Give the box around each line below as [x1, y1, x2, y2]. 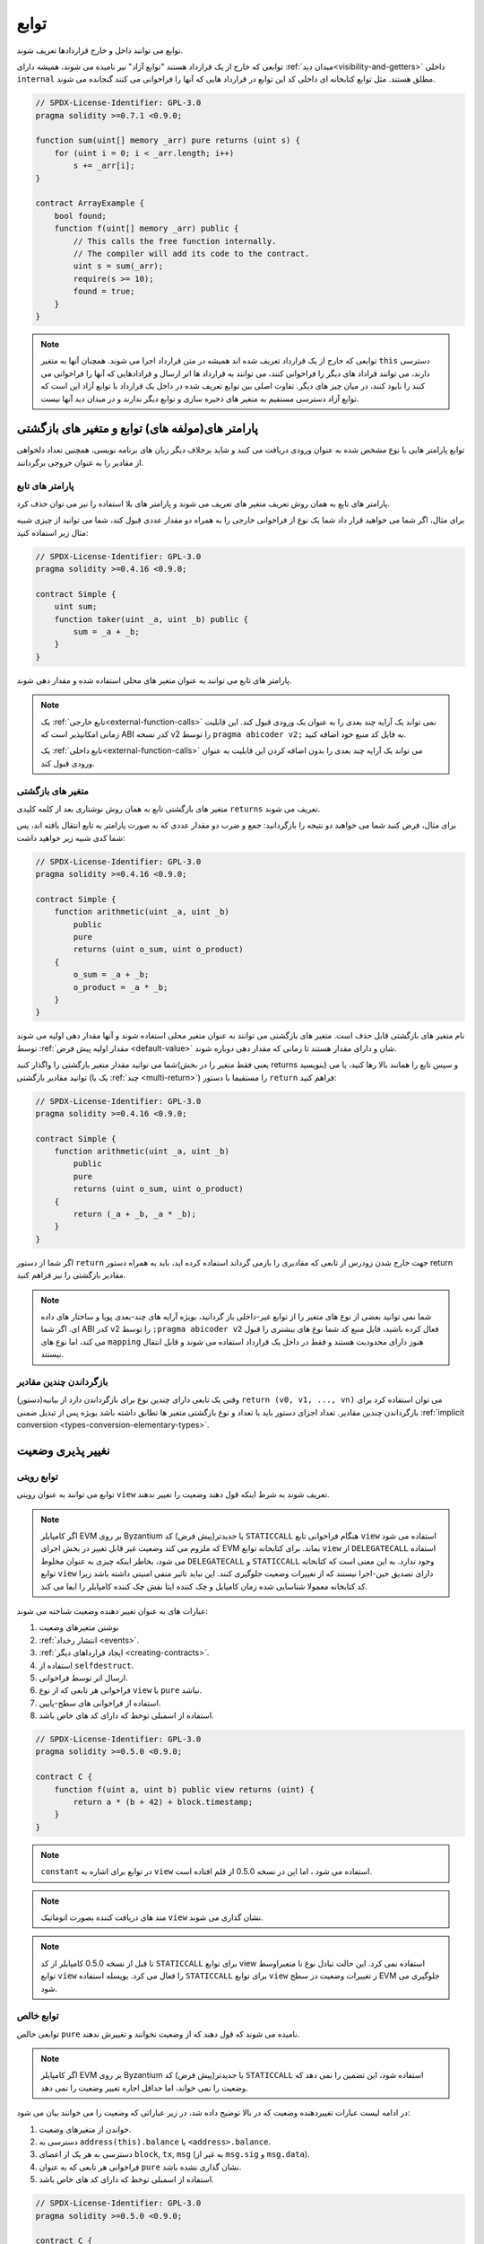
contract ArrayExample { [35, 198, 145, 208]
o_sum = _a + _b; [73, 969, 150, 980]
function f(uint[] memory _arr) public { [54, 224, 239, 233]
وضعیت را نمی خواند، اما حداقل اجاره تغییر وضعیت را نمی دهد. [40, 2082, 248, 2093]
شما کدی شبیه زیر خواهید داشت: [16, 832, 125, 843]
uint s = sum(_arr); [73, 261, 164, 271]
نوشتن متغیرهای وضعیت [39, 1622, 120, 1633]
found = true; [73, 286, 135, 296]
